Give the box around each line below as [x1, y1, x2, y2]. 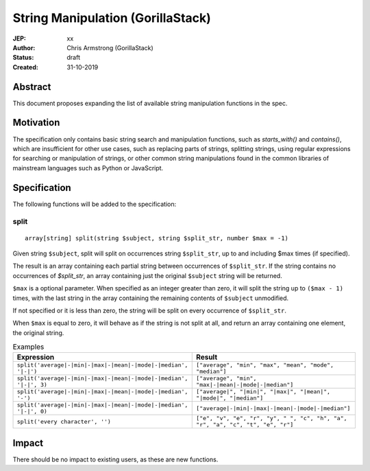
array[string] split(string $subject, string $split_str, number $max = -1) [25, 234, 289, 242]
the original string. [12, 328, 64, 336]
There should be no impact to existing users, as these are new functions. [12, 455, 219, 463]
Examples [12, 342, 45, 352]
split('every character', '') [16, 417, 111, 425]
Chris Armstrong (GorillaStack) [66, 43, 153, 51]
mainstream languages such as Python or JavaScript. [12, 163, 164, 172]
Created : [12, 62, 39, 71]
